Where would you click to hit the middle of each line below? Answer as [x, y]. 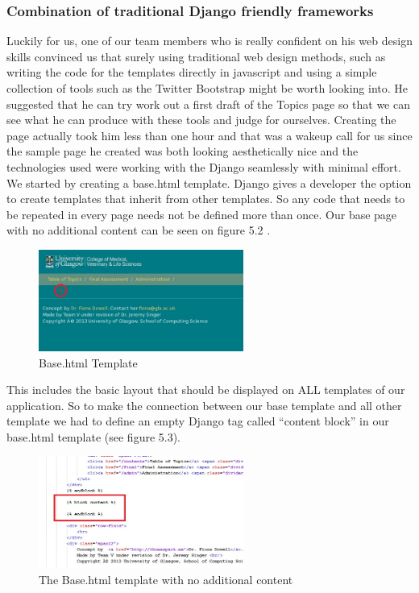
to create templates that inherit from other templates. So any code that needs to [206, 199]
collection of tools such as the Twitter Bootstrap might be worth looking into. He [207, 88]
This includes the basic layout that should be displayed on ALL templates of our [206, 390]
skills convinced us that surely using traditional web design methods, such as [196, 56]
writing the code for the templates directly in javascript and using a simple [192, 72]
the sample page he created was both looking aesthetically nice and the [183, 151]
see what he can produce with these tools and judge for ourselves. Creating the [201, 120]
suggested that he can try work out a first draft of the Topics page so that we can [209, 104]
